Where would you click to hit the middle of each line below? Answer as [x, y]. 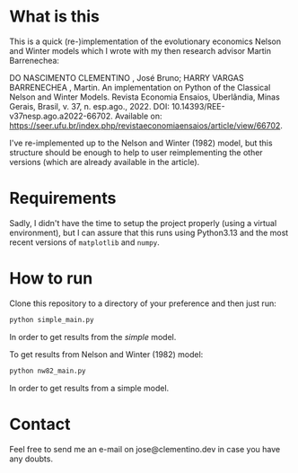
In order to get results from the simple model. [93, 337]
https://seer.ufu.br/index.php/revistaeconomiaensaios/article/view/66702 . [146, 125]
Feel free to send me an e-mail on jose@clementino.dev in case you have [145, 449]
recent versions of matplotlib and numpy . [84, 242]
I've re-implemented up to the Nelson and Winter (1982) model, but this [141, 143]
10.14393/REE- [199, 106]
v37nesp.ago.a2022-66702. [61, 116]
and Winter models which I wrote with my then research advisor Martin [140, 50]
